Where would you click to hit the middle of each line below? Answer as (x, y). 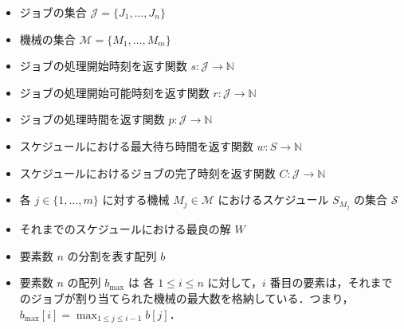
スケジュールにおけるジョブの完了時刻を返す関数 (147, 172)
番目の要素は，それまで (331, 282)
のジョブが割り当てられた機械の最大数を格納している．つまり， (186, 298)
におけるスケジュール (273, 200)
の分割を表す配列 (112, 255)
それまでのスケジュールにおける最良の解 (125, 229)
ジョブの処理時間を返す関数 (92, 119)
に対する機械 (136, 200)
